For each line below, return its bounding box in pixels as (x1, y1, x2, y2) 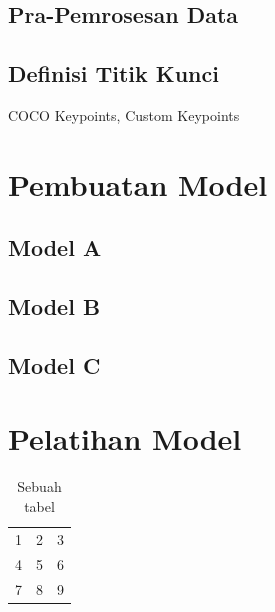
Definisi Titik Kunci (8, 58, 219, 89)
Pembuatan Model (8, 163, 268, 204)
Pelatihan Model (8, 418, 242, 459)
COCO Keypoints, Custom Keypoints (8, 104, 240, 125)
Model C (8, 349, 101, 380)
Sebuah (17, 476, 62, 497)
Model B (8, 291, 101, 322)
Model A (8, 232, 102, 263)
